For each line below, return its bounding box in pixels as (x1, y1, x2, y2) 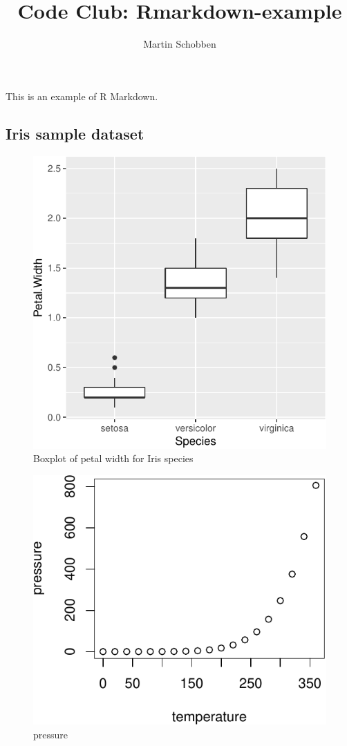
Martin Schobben (143, 37, 216, 51)
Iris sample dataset (6, 122, 144, 144)
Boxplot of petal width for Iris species (33, 451, 194, 466)
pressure (33, 727, 68, 741)
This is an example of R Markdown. (6, 88, 158, 103)
